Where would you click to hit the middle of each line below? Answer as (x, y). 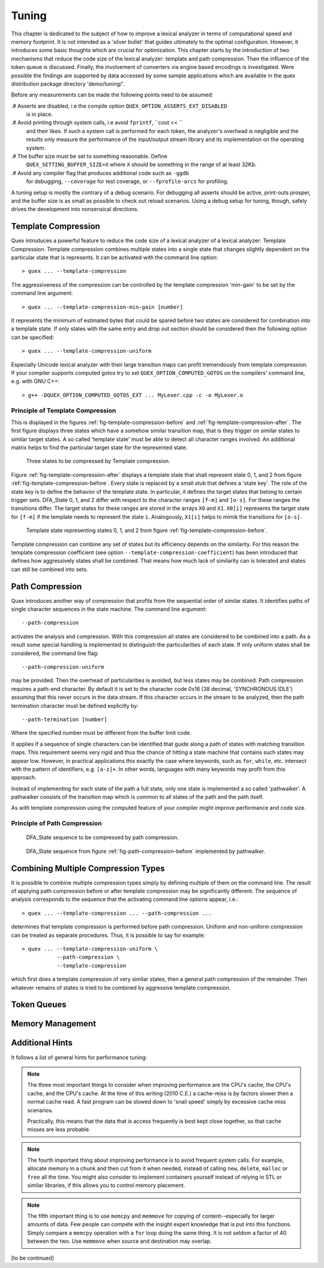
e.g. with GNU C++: (35, 381)
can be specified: (32, 337)
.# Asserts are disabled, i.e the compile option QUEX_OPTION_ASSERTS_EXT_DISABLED (119, 106)
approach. (24, 777)
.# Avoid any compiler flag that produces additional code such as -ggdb (100, 173)
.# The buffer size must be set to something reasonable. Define (89, 157)
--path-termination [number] (64, 719)
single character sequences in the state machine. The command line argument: (109, 609)
